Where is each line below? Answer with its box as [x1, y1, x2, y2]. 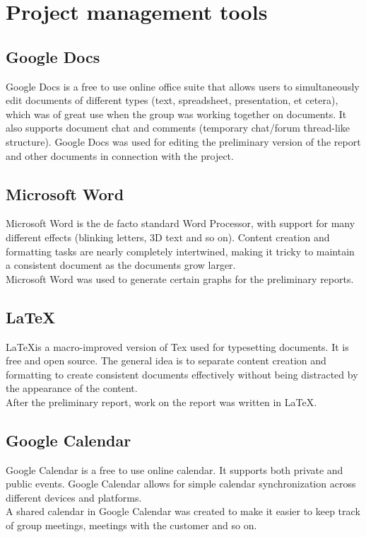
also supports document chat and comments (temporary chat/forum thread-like [6, 120, 350, 135]
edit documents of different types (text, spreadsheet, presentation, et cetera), [6, 93, 338, 108]
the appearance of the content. [6, 381, 138, 395]
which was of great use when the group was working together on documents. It [6, 106, 347, 121]
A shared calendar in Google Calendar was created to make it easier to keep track [6, 504, 360, 519]
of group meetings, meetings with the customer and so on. [6, 518, 257, 533]
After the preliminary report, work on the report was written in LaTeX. [6, 394, 317, 409]
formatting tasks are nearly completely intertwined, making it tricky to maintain [6, 243, 355, 258]
